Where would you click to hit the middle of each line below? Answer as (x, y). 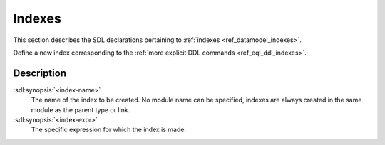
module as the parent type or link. (81, 109)
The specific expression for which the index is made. (109, 130)
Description (40, 73)
